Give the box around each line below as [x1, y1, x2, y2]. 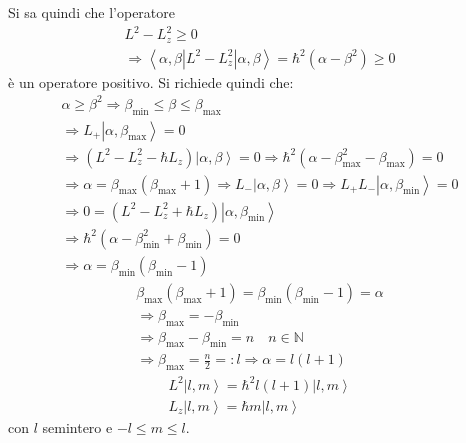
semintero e [42, 416, 113, 437]
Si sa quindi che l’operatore [8, 2, 176, 22]
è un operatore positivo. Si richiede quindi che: [8, 71, 294, 92]
